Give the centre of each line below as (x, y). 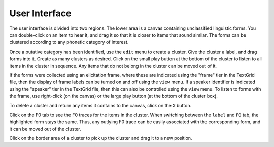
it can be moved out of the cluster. (45, 129)
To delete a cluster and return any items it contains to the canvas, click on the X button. (100, 106)
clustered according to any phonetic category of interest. (69, 42)
